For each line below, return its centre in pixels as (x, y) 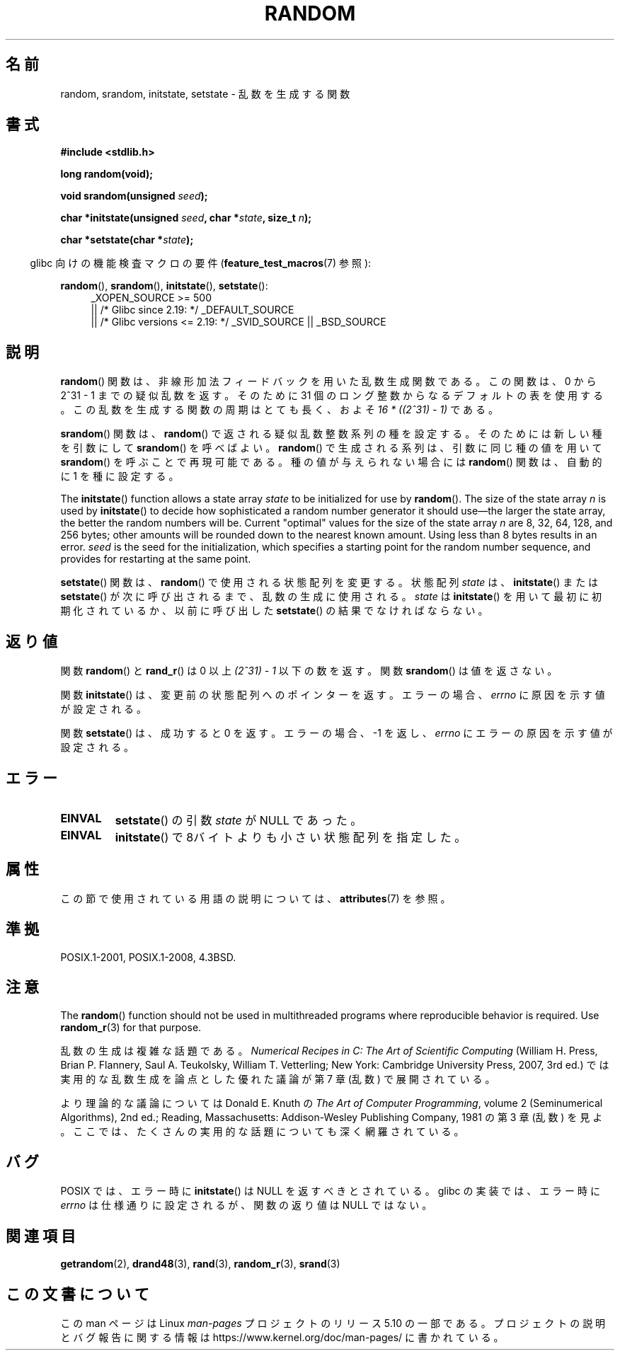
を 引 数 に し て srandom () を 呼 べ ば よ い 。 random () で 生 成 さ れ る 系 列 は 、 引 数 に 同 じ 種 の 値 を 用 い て (331, 448)
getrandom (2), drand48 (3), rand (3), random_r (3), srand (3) (200, 1264)
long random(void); (107, 174)
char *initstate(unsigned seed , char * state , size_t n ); (186, 218)
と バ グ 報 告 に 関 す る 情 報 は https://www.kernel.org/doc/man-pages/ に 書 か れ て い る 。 (282, 1338)
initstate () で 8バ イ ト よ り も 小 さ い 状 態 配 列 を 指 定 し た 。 (291, 837)
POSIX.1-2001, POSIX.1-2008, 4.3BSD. (148, 957)
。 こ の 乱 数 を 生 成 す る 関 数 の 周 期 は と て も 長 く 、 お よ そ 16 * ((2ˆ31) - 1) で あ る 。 (279, 410)
